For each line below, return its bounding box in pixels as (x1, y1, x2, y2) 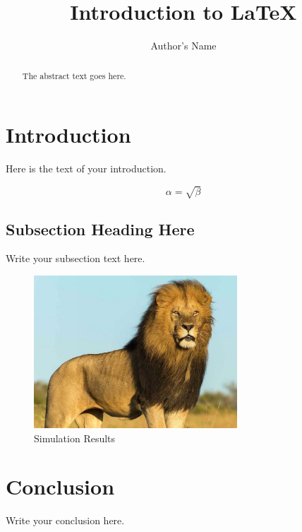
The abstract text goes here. (22, 69, 126, 81)
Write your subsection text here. (6, 251, 145, 266)
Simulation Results (34, 430, 116, 445)
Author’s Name (150, 38, 217, 53)
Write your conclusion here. (6, 513, 125, 528)
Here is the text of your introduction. (6, 161, 167, 176)
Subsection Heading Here (6, 218, 195, 240)
